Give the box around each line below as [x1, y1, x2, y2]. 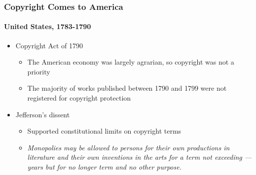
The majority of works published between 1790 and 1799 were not [27, 83, 227, 93]
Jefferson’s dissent [15, 109, 70, 119]
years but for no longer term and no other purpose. [27, 161, 182, 172]
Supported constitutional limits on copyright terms [27, 126, 182, 136]
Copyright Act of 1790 [15, 40, 83, 50]
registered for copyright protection [27, 93, 131, 103]
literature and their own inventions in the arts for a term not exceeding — [27, 152, 252, 162]
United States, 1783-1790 [4, 21, 91, 32]
